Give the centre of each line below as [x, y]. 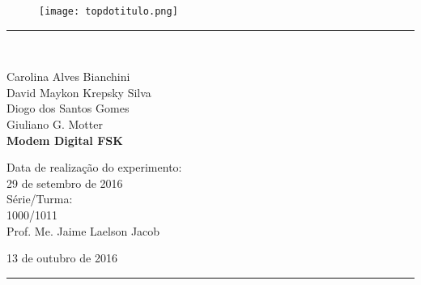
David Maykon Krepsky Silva [79, 92]
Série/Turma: [40, 199]
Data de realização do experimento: [94, 167]
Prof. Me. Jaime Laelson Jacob [83, 230]
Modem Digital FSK [65, 140]
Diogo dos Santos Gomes [68, 108]
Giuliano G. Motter [55, 124]
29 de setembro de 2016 [65, 183]
